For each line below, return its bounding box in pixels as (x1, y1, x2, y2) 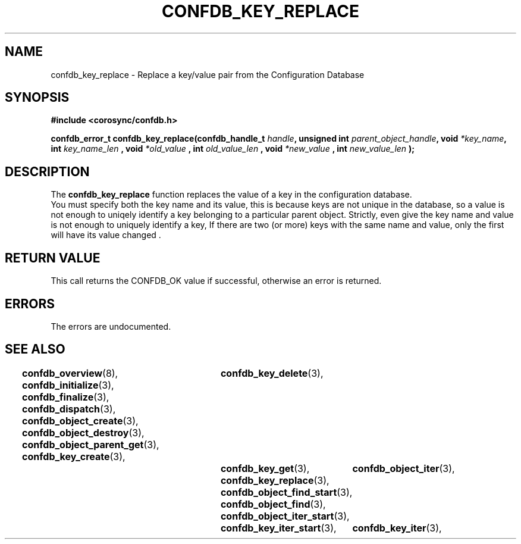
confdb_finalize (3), (22, 390, 109, 403)
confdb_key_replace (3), (220, 474, 329, 486)
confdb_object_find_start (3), (220, 486, 353, 498)
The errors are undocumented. (51, 321, 171, 332)
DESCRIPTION (5, 164, 90, 179)
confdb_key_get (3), (220, 462, 310, 474)
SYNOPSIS (5, 90, 70, 105)
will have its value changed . (51, 230, 161, 240)
